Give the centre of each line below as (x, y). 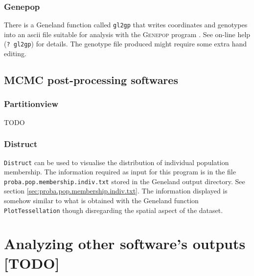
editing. (15, 53)
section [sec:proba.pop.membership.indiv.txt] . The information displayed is (116, 191)
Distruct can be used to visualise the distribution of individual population (116, 162)
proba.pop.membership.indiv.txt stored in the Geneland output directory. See (125, 181)
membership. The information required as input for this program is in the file (120, 172)
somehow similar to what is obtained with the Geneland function (101, 201)
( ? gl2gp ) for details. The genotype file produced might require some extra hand (126, 44)
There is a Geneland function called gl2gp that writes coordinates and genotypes (126, 25)
